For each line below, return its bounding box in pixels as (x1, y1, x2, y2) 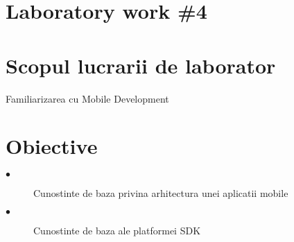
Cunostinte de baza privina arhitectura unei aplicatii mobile (33, 186, 288, 200)
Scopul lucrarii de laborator (6, 51, 276, 79)
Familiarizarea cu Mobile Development (6, 91, 169, 105)
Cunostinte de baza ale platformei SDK (33, 223, 201, 237)
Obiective (6, 132, 98, 160)
